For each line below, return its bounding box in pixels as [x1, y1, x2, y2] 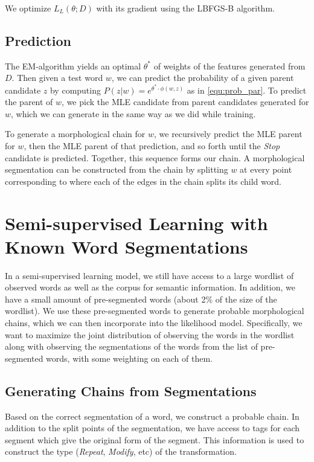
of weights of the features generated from [153, 59, 306, 72]
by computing [50, 83, 101, 96]
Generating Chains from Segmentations [5, 381, 257, 400]
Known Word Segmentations [5, 234, 248, 258]
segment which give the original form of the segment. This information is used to [5, 433, 304, 446]
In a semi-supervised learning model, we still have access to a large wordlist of [5, 269, 294, 281]
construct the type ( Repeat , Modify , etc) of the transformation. [5, 445, 237, 458]
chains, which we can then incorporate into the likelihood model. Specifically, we [5, 316, 303, 329]
